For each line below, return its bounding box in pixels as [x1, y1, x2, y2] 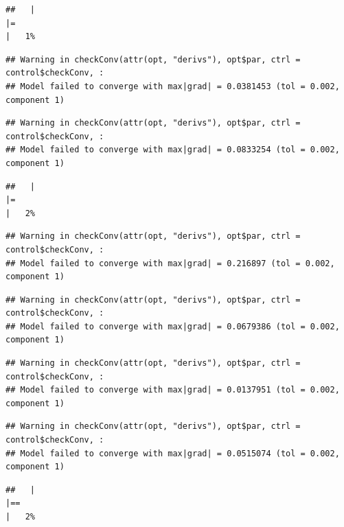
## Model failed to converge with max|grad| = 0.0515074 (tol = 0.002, [5, 448, 340, 458]
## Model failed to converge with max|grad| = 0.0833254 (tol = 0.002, [5, 145, 340, 155]
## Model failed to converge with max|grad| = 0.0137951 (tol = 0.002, [5, 385, 340, 395]
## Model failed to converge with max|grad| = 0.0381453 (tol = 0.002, [5, 81, 340, 91]
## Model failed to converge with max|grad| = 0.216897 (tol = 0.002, [5, 258, 335, 268]
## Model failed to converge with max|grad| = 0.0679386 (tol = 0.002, [5, 321, 340, 331]
